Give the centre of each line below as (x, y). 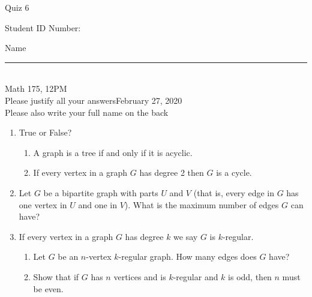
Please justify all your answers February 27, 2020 (94, 100)
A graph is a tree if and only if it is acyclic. (113, 152)
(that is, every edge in (234, 192)
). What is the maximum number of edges (202, 204)
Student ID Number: (43, 27)
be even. (48, 288)
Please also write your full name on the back (87, 112)
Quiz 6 (17, 7)
